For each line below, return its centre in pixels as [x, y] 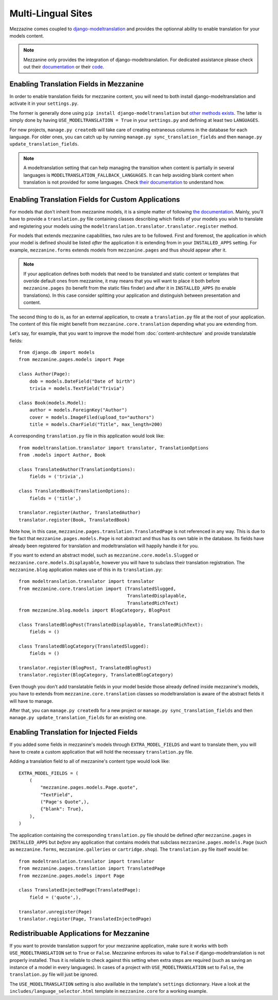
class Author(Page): [45, 374]
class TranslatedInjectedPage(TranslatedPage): [80, 890]
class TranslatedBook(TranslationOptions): [74, 491]
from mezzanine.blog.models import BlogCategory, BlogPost [95, 610]
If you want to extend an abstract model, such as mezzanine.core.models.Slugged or [104, 555]
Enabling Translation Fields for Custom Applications [95, 199]
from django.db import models [57, 353]
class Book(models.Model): [53, 403]
